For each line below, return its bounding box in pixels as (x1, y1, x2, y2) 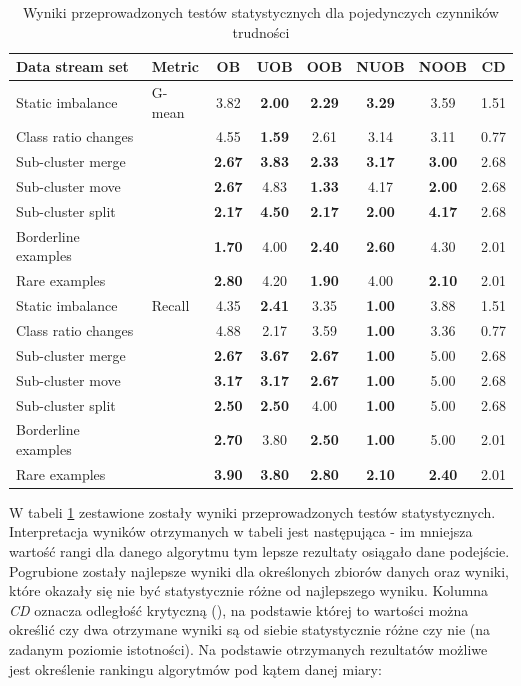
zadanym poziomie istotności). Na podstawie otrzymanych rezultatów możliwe (9, 639, 488, 660)
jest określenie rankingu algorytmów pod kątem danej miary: (9, 658, 382, 679)
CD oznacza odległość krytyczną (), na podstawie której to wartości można (9, 599, 469, 620)
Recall (151, 295, 190, 316)
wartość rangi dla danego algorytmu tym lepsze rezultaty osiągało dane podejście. (9, 541, 510, 562)
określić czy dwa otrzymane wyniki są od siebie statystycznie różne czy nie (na (9, 619, 491, 640)
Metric (151, 56, 199, 77)
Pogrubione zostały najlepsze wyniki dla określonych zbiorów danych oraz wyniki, (9, 560, 509, 581)
